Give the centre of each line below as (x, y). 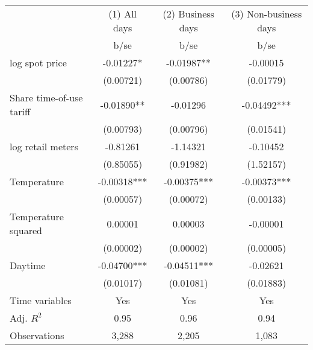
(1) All (123, 14)
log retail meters (44, 146)
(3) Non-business (267, 14)
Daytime (28, 265)
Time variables (41, 300)
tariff (20, 111)
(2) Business (188, 14)
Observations (37, 335)
